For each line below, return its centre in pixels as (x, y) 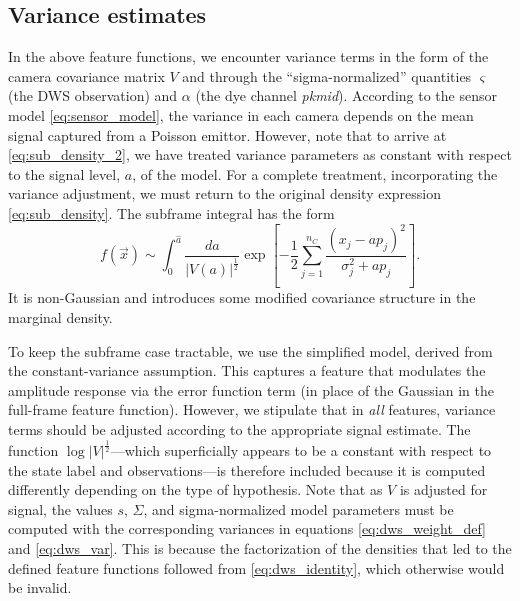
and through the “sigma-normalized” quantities (327, 75)
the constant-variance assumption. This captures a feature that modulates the (247, 370)
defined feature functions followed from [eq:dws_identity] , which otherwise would (256, 567)
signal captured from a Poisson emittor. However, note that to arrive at (227, 134)
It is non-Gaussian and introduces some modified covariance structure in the (242, 297)
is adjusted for (443, 489)
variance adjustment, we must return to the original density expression (225, 193)
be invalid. (40, 587)
